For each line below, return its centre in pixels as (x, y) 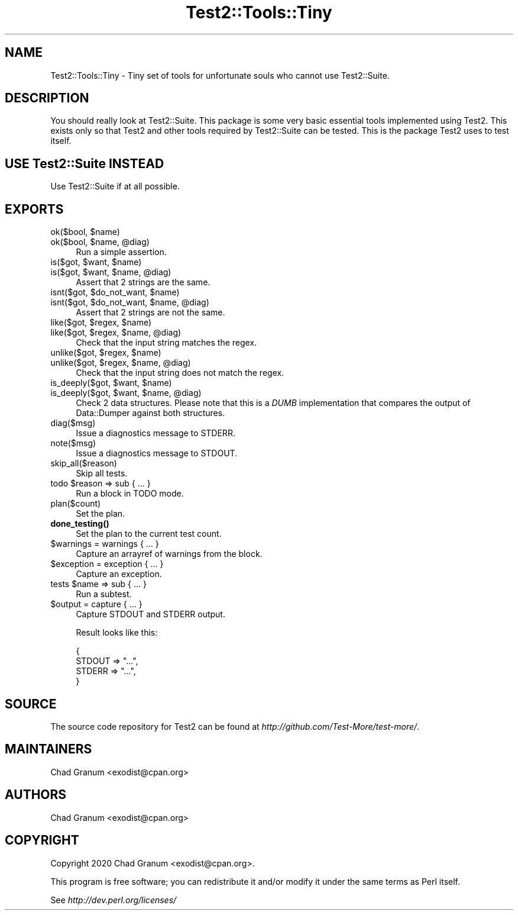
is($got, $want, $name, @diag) (111, 272)
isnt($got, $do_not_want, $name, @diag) (130, 302)
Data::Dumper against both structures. (150, 413)
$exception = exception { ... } (107, 564)
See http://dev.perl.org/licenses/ (114, 900)
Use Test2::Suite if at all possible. (115, 186)
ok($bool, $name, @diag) (100, 242)
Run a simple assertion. (121, 252)
